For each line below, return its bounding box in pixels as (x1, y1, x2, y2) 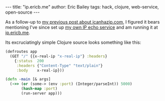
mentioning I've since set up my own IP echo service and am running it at (5, 24, 158, 30)
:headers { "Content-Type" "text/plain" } (16, 63, 103, 68)
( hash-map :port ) (21, 86, 58, 91)
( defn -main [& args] (5, 77, 51, 82)
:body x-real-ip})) (16, 68, 65, 73)
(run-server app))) (21, 91, 62, 96)
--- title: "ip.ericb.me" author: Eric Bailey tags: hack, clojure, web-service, (5, 4, 159, 10)
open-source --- (5, 9, 40, 15)
